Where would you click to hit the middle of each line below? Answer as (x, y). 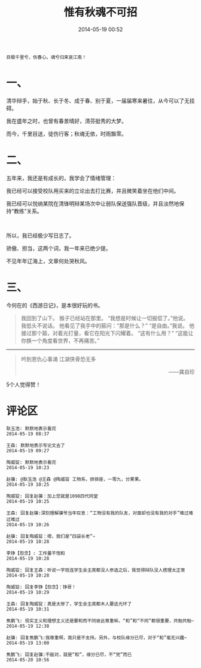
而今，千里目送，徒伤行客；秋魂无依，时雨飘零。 (66, 133)
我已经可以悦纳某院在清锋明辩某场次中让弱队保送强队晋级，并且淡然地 (93, 203)
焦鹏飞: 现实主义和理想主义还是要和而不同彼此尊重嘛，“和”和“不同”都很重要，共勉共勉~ (100, 621)
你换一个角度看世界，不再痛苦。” (60, 341)
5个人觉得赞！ (24, 384)
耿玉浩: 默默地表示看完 (31, 428)
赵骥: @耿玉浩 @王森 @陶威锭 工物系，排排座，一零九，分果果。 (75, 479)
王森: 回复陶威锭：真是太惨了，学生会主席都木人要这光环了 (69, 604)
